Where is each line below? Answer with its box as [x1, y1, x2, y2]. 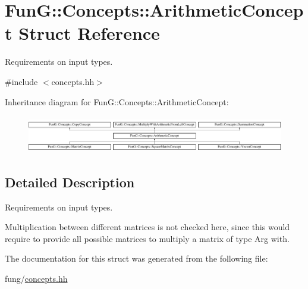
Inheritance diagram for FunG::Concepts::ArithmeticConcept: [5, 95, 229, 108]
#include [5, 75, 38, 87]
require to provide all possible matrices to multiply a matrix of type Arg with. [5, 232, 290, 244]
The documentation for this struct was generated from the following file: [5, 252, 268, 265]
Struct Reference [18, 21, 160, 45]
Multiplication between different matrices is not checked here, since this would [5, 221, 290, 233]
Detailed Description [5, 172, 135, 191]
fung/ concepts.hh [5, 272, 68, 285]
